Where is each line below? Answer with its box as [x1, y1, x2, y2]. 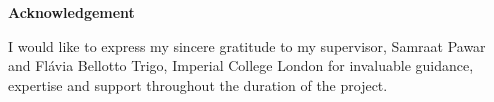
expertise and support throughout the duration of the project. [8, 74, 388, 95]
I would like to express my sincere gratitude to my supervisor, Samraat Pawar [8, 35, 486, 56]
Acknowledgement [8, 2, 135, 22]
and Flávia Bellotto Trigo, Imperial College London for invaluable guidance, [8, 55, 474, 76]
